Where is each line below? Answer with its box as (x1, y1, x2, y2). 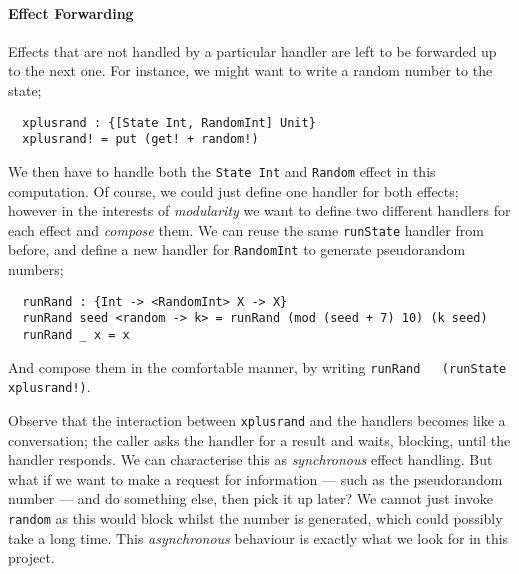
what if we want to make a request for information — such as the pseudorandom (8, 468, 503, 489)
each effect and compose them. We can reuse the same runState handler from (8, 219, 484, 240)
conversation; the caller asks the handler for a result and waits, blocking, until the (8, 429, 511, 450)
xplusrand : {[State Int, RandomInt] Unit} (22, 115, 316, 130)
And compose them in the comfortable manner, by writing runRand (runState (8, 356, 507, 377)
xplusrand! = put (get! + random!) (22, 132, 259, 147)
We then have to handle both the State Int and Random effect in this (8, 160, 436, 181)
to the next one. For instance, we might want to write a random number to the (8, 60, 493, 81)
